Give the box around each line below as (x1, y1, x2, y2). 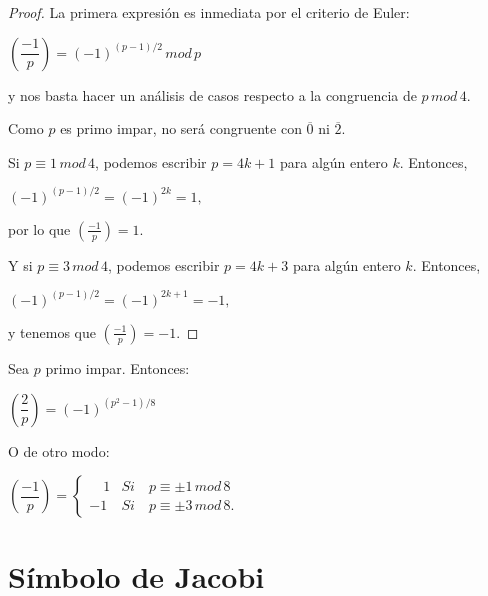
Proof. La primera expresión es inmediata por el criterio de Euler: (8, 2, 410, 22)
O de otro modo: (8, 440, 110, 461)
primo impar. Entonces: (45, 357, 190, 378)
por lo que (8, 218, 71, 239)
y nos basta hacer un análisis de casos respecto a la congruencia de (8, 84, 417, 105)
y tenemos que (8, 321, 96, 342)
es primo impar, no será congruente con (60, 118, 302, 139)
